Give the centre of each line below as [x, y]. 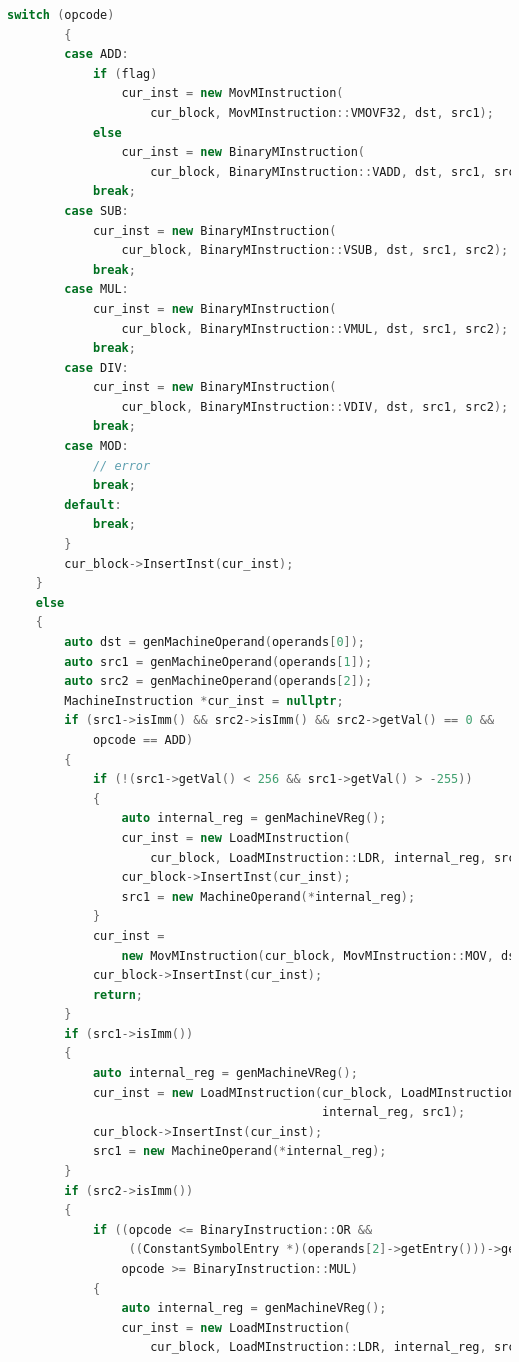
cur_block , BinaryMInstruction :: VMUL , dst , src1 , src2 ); [315, 328]
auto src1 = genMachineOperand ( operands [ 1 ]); [218, 661]
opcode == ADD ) [143, 739]
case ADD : [96, 54]
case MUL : [96, 289]
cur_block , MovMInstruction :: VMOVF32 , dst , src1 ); [322, 112]
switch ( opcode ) [61, 15]
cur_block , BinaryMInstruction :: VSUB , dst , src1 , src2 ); [315, 250]
